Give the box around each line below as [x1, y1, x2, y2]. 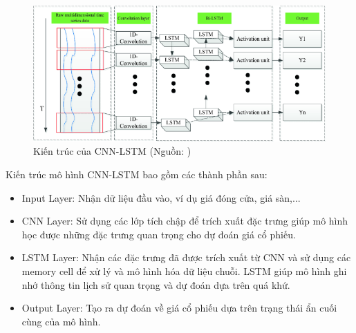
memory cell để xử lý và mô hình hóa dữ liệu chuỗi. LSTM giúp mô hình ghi [21, 263, 347, 278]
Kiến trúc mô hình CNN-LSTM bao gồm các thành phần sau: [6, 167, 268, 182]
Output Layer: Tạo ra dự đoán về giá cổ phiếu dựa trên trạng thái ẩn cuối [21, 301, 337, 315]
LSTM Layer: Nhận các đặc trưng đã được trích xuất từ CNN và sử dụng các [21, 250, 351, 265]
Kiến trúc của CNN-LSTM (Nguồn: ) [33, 144, 191, 158]
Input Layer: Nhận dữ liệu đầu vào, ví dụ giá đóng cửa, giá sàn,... [21, 190, 301, 204]
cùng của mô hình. [21, 314, 101, 328]
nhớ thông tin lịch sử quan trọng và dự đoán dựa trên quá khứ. [21, 277, 290, 292]
